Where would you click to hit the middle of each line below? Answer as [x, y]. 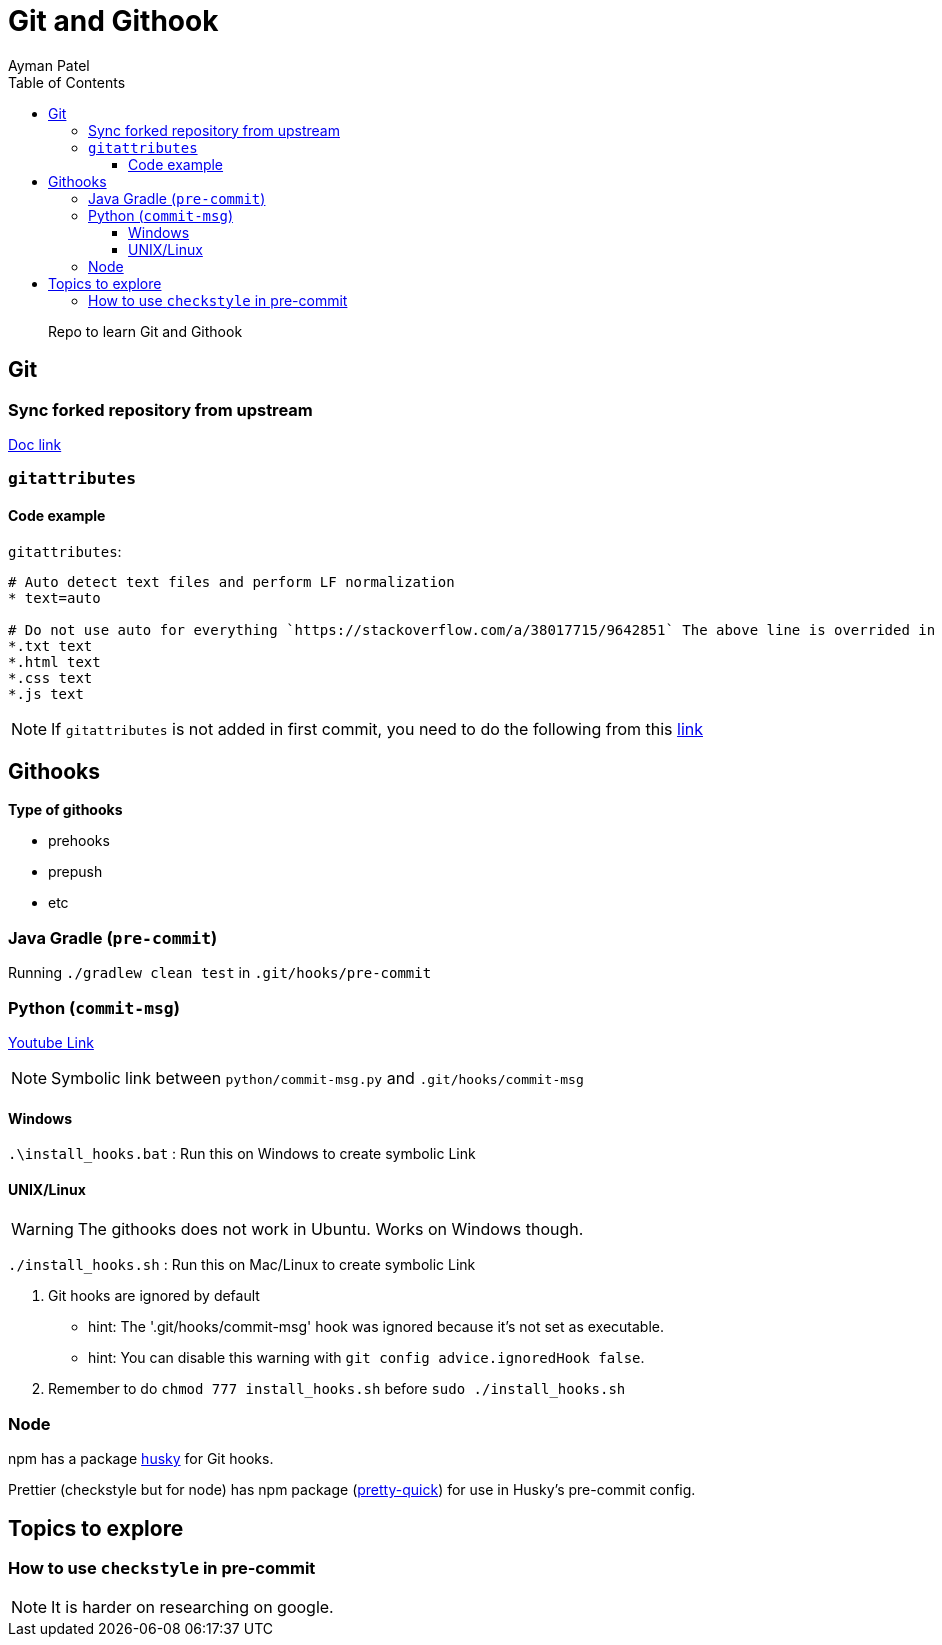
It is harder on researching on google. [192, 1607]
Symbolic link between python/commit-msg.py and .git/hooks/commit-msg [317, 1077]
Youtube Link [51, 1042]
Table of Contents [67, 82]
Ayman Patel [49, 65]
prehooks [79, 841]
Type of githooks [65, 810]
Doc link [35, 444]
